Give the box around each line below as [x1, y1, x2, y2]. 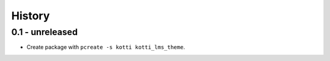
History [11, 9, 50, 22]
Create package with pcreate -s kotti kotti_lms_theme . [26, 43, 186, 51]
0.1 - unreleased [11, 27, 78, 37]
